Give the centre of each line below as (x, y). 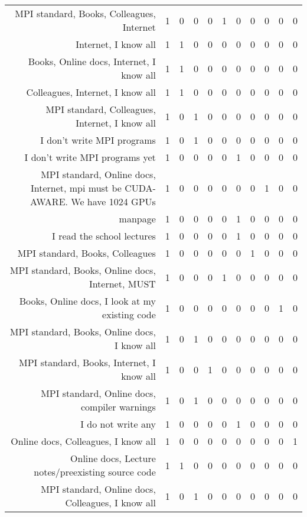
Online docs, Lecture (113, 458)
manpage (137, 219)
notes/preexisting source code (95, 472)
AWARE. (49, 201)
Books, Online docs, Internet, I (92, 61)
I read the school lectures (104, 236)
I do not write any (118, 424)
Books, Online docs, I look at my (87, 301)
